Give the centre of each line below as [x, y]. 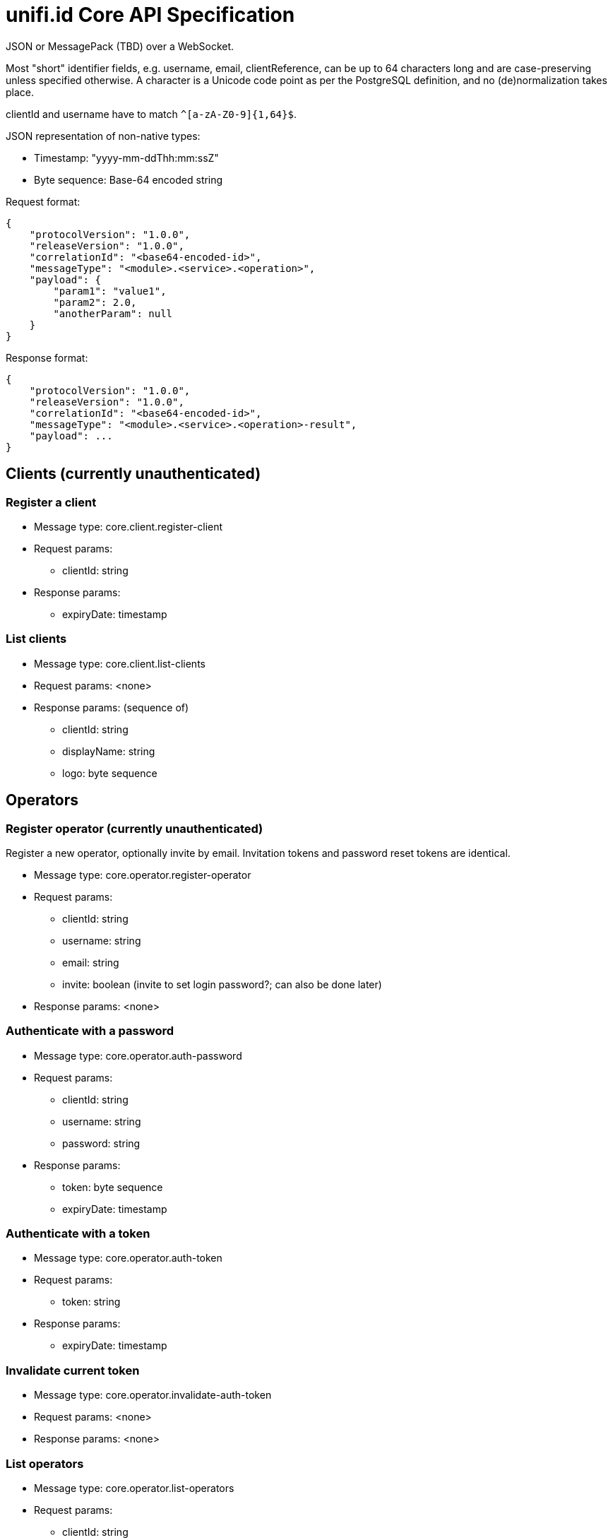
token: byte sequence [113, 1187]
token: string [91, 1302]
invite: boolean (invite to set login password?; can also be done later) [222, 984]
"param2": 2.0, [95, 302]
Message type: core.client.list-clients [120, 663]
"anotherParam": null [113, 313]
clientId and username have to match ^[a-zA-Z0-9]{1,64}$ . [151, 114]
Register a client [51, 502]
